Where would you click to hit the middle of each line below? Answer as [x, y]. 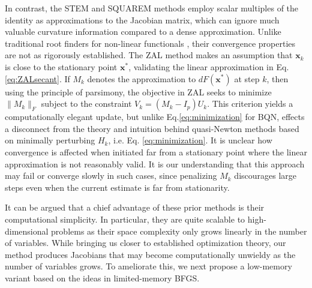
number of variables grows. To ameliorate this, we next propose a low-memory [148, 266]
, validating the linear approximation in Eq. [209, 66]
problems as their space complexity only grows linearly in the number [179, 231]
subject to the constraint [86, 103]
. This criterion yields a [250, 103]
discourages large [265, 175]
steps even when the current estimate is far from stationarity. [117, 187]
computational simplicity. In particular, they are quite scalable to [125, 219]
